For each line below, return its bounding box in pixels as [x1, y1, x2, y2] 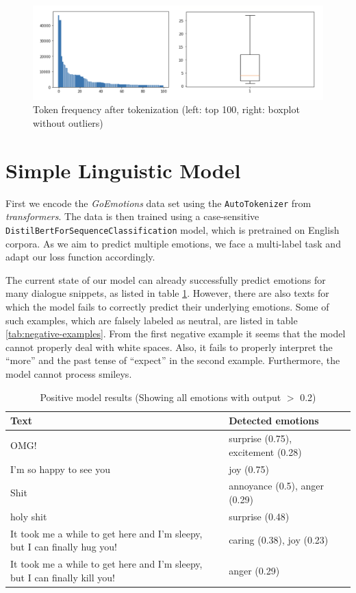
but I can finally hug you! [10, 540, 117, 554]
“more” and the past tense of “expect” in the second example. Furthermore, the [5, 353, 340, 367]
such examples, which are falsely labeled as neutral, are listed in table [5, 313, 298, 327]
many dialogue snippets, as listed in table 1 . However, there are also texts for [5, 286, 329, 300]
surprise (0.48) [229, 509, 290, 523]
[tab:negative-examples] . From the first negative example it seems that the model [5, 326, 346, 341]
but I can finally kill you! [10, 570, 115, 584]
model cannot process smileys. [5, 367, 132, 381]
